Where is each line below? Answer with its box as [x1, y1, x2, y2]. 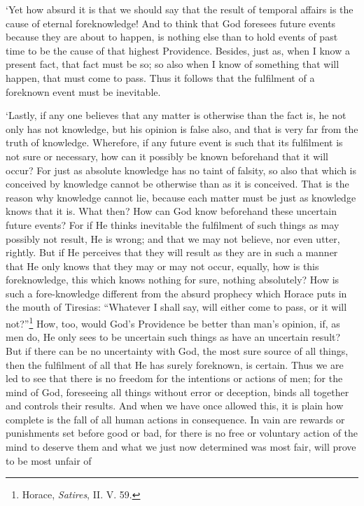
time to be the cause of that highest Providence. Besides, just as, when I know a [6, 43, 351, 57]
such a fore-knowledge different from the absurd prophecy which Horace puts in [6, 286, 347, 300]
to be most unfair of [6, 453, 92, 468]
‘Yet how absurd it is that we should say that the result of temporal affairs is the [6, 2, 353, 16]
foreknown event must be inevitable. [6, 84, 161, 99]
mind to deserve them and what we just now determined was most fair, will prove [6, 440, 356, 454]
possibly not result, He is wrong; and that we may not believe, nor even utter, [6, 231, 340, 246]
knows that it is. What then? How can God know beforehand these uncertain [6, 204, 337, 218]
